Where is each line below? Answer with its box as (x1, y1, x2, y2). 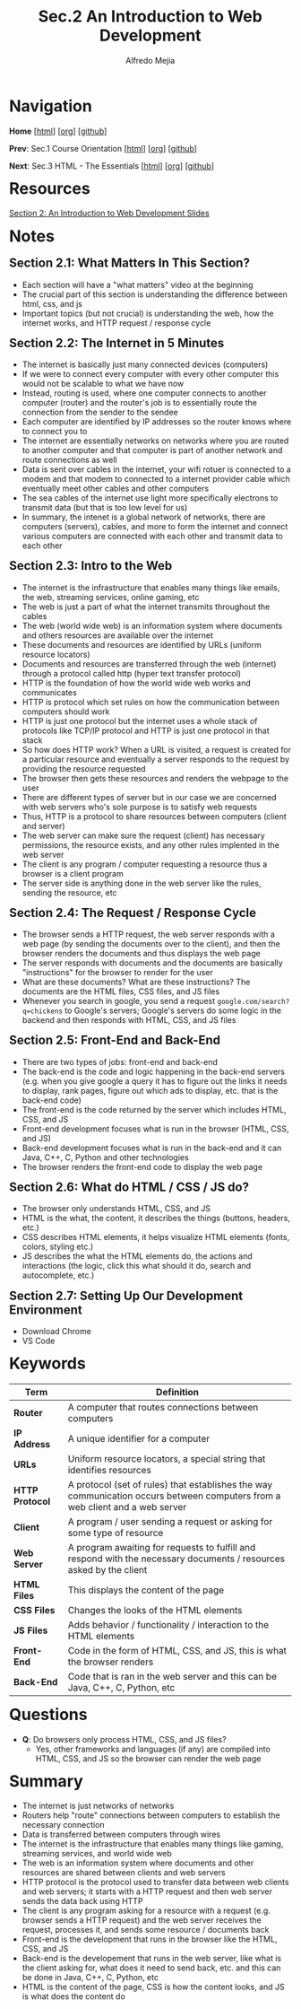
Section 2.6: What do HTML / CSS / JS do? (9, 1179, 250, 1194)
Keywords (9, 1353, 86, 1374)
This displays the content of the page (67, 1584, 225, 1596)
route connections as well (21, 455, 117, 466)
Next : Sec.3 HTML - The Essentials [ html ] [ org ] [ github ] (9, 160, 214, 171)
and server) (21, 820, 65, 831)
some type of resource (67, 1526, 164, 1539)
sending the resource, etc (21, 887, 117, 898)
